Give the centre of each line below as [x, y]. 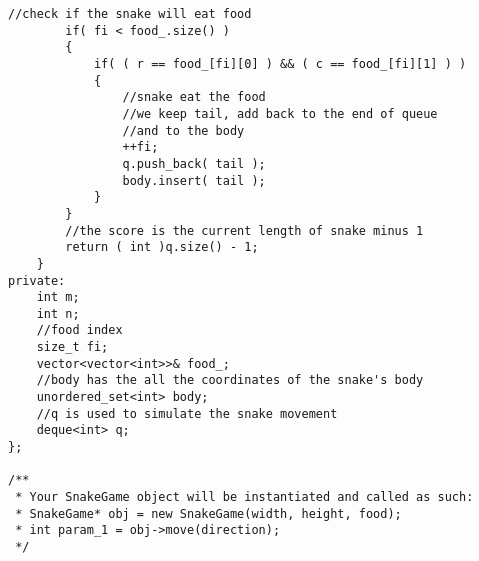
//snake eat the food [194, 97]
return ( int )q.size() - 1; [162, 247]
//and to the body [183, 130]
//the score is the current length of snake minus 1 [244, 230]
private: [37, 280]
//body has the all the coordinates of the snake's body [230, 380]
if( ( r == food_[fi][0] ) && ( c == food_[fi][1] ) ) [280, 63]
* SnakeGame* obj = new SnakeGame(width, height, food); [208, 513]
